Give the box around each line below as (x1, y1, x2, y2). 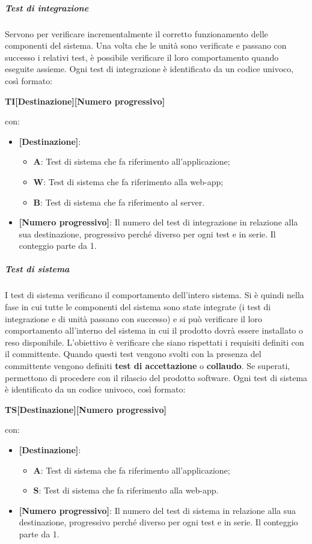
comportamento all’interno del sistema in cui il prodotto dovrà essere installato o (5, 324, 304, 337)
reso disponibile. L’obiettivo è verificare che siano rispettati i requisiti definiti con (5, 335, 304, 348)
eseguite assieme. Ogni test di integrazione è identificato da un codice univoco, (5, 63, 294, 75)
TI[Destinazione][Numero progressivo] (5, 94, 165, 107)
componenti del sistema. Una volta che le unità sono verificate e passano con (5, 39, 287, 52)
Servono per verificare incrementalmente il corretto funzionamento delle (5, 27, 268, 40)
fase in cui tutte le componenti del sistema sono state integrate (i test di (5, 301, 271, 313)
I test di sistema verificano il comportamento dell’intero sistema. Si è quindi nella (5, 289, 304, 301)
